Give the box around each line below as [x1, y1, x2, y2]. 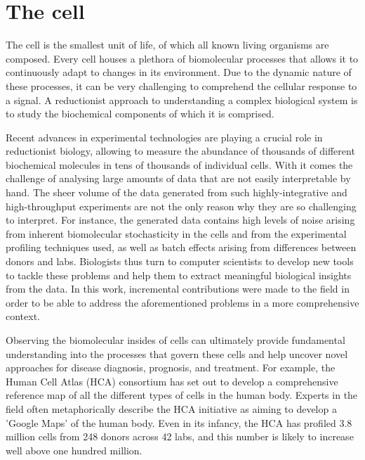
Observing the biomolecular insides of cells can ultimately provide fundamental [6, 333, 345, 347]
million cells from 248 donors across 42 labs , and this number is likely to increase [6, 429, 354, 444]
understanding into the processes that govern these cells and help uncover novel [6, 346, 348, 361]
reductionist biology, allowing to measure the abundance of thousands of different [6, 143, 355, 158]
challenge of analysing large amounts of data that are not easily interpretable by [6, 171, 351, 186]
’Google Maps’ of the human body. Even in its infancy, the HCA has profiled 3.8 [6, 415, 352, 430]
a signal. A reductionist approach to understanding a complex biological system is [6, 92, 358, 107]
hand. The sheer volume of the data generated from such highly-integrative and [6, 185, 347, 200]
